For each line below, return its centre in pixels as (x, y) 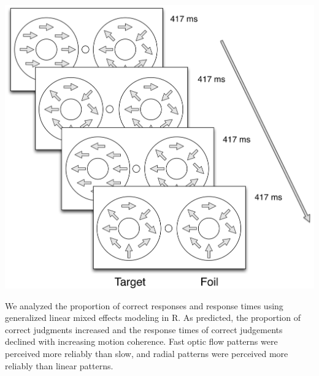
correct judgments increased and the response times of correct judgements (144, 329)
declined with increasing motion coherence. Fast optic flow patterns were (141, 341)
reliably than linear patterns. (59, 365)
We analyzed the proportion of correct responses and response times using (144, 305)
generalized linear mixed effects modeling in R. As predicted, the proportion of (153, 318)
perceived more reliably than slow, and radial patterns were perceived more (147, 354)
